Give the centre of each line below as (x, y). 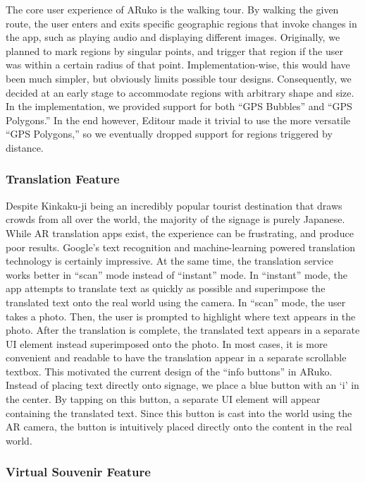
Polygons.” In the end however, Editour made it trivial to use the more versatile (178, 120)
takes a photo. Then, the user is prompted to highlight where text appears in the (181, 316)
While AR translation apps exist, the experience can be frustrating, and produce (180, 233)
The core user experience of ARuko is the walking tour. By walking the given (172, 9)
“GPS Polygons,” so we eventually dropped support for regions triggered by (169, 134)
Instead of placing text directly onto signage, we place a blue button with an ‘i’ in (182, 385)
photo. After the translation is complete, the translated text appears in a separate (183, 330)
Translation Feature (63, 179)
